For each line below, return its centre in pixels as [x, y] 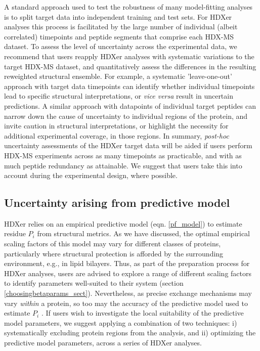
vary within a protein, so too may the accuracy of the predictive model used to [126, 303]
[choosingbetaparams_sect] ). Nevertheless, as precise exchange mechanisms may [128, 293]
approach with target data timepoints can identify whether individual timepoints [129, 86]
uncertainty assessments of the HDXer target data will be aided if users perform [128, 145]
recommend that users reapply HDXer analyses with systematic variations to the [129, 56]
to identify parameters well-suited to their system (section [94, 283]
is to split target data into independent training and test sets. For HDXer [118, 16]
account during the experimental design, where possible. [91, 175]
